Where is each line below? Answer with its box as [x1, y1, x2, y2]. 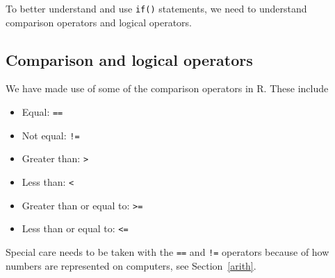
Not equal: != [22, 128, 80, 142]
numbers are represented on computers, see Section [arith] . [6, 258, 256, 272]
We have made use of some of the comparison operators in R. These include [6, 81, 329, 96]
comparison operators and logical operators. [6, 15, 193, 29]
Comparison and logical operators [6, 49, 253, 70]
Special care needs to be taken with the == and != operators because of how [6, 244, 329, 259]
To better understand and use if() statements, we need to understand [6, 1, 307, 15]
